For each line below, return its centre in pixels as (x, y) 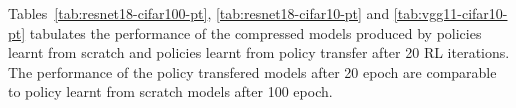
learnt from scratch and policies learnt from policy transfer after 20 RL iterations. (259, 52)
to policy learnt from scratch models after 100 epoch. (170, 91)
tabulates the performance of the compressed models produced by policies (255, 32)
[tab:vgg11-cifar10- (450, 13)
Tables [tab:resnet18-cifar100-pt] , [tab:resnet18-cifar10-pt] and (199, 13)
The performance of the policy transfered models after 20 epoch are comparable (252, 71)
